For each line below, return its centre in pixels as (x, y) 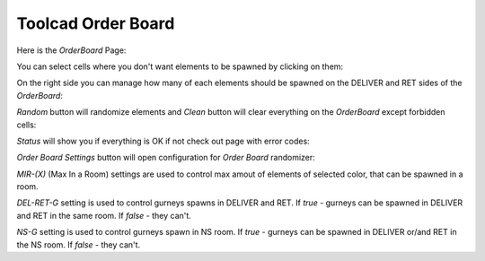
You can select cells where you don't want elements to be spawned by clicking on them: (180, 66)
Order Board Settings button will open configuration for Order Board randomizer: (166, 158)
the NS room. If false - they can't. (79, 244)
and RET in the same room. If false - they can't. (104, 215)
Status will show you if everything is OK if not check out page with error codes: (163, 141)
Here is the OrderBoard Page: (71, 50)
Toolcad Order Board (96, 23)
